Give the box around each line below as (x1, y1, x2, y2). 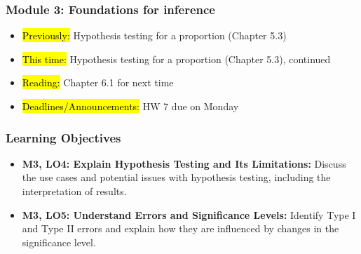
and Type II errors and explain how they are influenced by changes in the (22, 221, 339, 236)
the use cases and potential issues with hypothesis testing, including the (22, 170, 331, 185)
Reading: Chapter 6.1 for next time (22, 75, 174, 90)
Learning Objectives (6, 128, 121, 146)
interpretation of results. (22, 184, 127, 198)
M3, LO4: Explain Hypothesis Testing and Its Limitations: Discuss (22, 156, 346, 171)
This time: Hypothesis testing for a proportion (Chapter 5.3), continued (22, 51, 331, 66)
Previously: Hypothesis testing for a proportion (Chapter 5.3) (22, 28, 287, 43)
